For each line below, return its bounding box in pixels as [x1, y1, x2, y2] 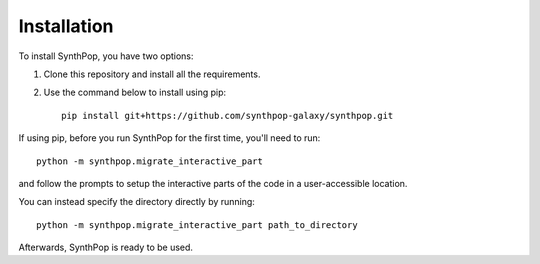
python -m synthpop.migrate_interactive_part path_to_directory [36, 219, 359, 230]
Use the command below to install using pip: [43, 86, 227, 99]
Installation [18, 15, 114, 37]
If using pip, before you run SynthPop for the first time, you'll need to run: [18, 132, 321, 144]
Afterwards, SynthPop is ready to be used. [18, 241, 194, 254]
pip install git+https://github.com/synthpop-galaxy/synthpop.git [61, 110, 394, 121]
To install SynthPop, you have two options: [18, 50, 194, 62]
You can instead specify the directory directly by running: [18, 196, 255, 208]
